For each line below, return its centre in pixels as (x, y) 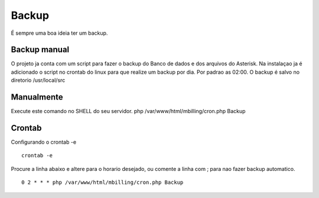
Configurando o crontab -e (44, 142)
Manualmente (37, 97)
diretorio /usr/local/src (38, 80)
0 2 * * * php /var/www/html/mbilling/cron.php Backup (102, 182)
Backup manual (40, 50)
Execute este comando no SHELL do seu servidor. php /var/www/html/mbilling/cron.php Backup (128, 111)
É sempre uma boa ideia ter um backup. (59, 33)
